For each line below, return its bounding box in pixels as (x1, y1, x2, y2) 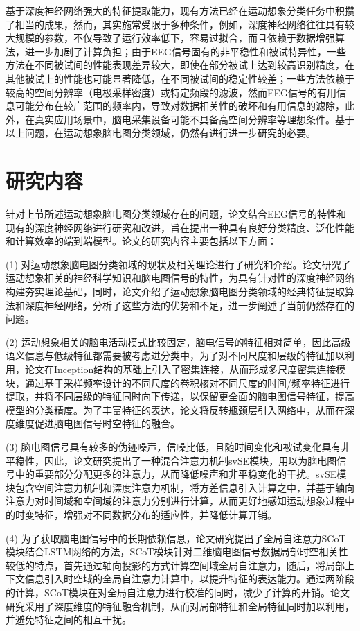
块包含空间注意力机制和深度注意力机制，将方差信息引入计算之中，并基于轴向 (6, 480, 354, 494)
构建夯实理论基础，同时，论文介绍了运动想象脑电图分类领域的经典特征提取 (6, 284, 345, 299)
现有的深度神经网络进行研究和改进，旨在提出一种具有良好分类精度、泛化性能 (6, 220, 354, 234)
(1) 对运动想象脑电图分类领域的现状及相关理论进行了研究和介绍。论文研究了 (6, 257, 351, 271)
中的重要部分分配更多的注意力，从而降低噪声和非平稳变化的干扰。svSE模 (15, 467, 347, 481)
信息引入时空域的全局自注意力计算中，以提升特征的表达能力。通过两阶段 (24, 571, 354, 586)
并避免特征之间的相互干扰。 (6, 612, 132, 627)
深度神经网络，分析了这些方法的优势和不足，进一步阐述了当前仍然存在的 (24, 297, 354, 312)
